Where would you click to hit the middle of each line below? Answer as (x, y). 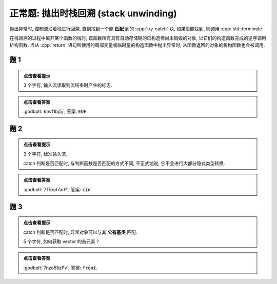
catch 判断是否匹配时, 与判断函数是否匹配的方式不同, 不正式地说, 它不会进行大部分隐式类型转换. (124, 164)
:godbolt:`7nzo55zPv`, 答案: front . (60, 268)
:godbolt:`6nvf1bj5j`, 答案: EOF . (56, 111)
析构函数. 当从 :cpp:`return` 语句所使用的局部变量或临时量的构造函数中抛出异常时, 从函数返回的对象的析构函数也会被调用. (137, 45)
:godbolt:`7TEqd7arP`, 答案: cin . (58, 189)
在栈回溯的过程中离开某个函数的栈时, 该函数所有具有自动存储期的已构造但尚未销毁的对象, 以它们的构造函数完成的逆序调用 (138, 38)
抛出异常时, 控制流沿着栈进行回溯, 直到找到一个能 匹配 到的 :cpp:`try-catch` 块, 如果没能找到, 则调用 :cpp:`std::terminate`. (137, 29)
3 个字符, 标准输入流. (45, 154)
